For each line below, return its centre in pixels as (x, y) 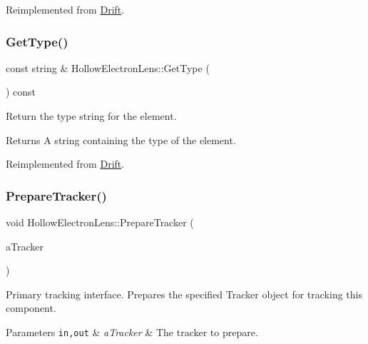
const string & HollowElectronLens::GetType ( (108, 67)
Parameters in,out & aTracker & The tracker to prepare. (132, 332)
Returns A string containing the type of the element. (121, 140)
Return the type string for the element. (91, 116)
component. (31, 308)
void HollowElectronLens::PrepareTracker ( (100, 222)
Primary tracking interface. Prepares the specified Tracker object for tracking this (184, 294)
